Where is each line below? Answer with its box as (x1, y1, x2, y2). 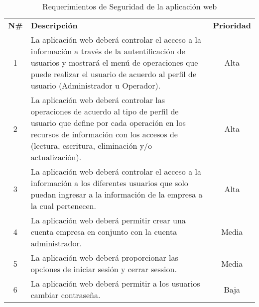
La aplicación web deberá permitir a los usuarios (30, 278, 200, 289)
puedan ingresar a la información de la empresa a (30, 189, 203, 200)
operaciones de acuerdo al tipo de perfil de (30, 105, 179, 117)
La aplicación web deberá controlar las (30, 94, 165, 105)
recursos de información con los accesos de (30, 128, 178, 140)
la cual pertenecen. (30, 200, 96, 211)
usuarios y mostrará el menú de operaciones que (30, 57, 198, 68)
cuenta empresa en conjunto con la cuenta (30, 226, 177, 237)
